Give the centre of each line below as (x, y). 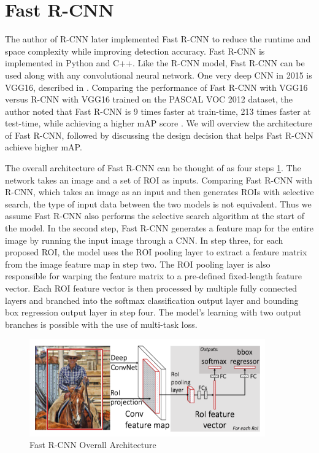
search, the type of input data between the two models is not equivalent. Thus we (158, 203)
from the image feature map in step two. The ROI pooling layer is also (138, 264)
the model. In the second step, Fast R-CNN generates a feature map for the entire (159, 228)
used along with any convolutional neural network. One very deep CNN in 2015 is (159, 75)
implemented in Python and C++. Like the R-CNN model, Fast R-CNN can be (155, 63)
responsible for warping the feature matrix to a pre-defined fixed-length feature (153, 276)
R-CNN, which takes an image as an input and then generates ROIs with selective (159, 192)
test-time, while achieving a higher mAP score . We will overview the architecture (159, 123)
